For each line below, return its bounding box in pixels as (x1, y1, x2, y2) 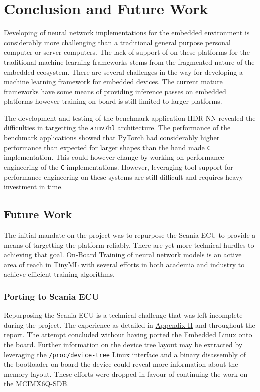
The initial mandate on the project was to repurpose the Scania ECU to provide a (4, 230, 256, 240)
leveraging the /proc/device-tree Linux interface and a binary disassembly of (4, 349, 246, 359)
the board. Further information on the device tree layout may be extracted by (4, 339, 243, 349)
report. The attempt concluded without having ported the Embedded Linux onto (4, 329, 252, 340)
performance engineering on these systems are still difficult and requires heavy (4, 171, 243, 182)
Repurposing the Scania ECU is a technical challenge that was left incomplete (4, 310, 243, 320)
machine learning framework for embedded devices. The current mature (4, 76, 223, 87)
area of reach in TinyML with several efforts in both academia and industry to (4, 259, 245, 269)
